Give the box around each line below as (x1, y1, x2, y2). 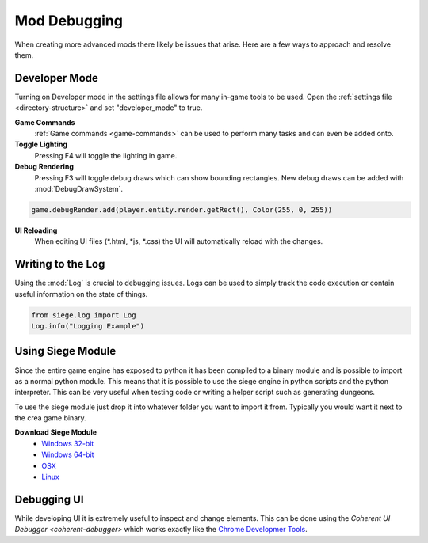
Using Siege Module (14, 344, 117, 358)
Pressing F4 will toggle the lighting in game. (34, 150, 178, 160)
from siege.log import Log (31, 310, 136, 320)
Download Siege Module (14, 427, 97, 437)
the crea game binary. (14, 413, 86, 423)
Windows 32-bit (41, 439, 94, 448)
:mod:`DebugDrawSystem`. (34, 184, 123, 193)
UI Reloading (14, 226, 58, 235)
